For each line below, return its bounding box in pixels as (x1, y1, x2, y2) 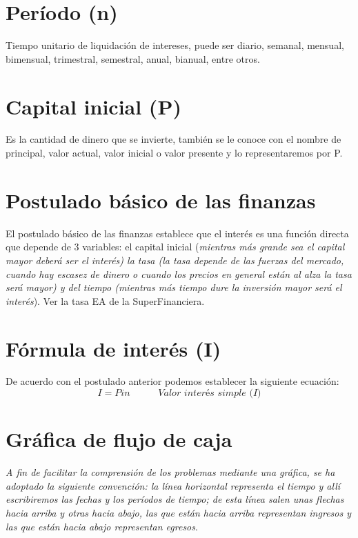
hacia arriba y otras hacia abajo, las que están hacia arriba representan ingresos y (6, 505, 351, 519)
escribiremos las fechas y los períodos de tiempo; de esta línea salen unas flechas (6, 492, 344, 506)
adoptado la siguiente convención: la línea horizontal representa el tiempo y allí (6, 478, 341, 492)
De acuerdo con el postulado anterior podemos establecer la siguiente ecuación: (6, 374, 339, 388)
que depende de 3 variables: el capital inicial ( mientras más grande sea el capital (6, 239, 345, 254)
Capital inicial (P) (6, 92, 181, 120)
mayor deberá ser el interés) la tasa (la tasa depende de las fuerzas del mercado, (6, 252, 344, 267)
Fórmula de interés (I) (6, 334, 221, 362)
